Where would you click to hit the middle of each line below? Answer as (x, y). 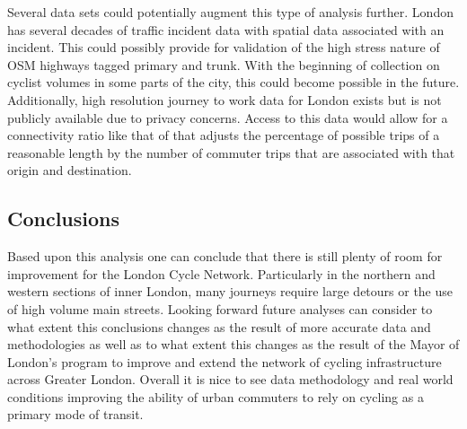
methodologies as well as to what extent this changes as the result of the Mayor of (233, 344)
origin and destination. (70, 170)
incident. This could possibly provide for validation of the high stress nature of (224, 47)
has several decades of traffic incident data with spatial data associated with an (226, 29)
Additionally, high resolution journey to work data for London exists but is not (225, 99)
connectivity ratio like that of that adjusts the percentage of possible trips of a (224, 135)
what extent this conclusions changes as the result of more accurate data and (219, 326)
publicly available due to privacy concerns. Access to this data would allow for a (228, 117)
